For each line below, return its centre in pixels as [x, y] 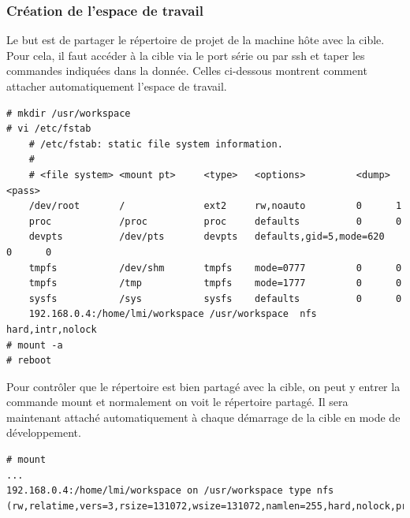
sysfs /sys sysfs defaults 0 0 [215, 298]
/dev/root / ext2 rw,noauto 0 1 [215, 206]
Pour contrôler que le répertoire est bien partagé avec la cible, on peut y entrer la [203, 386]
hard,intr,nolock [52, 329]
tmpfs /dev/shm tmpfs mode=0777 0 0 [215, 268]
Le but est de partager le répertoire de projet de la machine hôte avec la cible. [196, 40]
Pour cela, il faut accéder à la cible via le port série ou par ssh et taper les [186, 55]
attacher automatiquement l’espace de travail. [117, 86]
